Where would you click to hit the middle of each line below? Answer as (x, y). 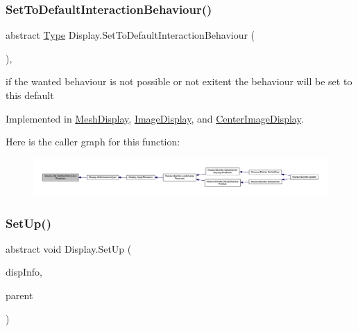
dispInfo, (24, 272)
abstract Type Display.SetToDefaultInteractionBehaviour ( (130, 35)
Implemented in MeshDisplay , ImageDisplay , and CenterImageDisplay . (155, 118)
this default (30, 95)
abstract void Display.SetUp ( (69, 248)
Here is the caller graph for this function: (93, 142)
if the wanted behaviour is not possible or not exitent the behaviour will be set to (179, 81)
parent (19, 295)
